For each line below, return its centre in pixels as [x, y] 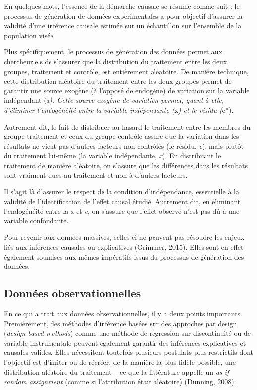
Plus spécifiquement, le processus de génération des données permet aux [113, 52]
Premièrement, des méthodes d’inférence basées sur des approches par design [121, 323]
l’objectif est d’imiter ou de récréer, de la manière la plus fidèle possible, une [120, 362]
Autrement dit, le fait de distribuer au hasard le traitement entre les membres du [127, 126]
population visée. [30, 35]
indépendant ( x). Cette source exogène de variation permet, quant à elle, [114, 100]
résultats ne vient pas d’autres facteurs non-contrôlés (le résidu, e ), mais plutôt [124, 146]
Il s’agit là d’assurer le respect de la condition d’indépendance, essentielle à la [122, 192]
